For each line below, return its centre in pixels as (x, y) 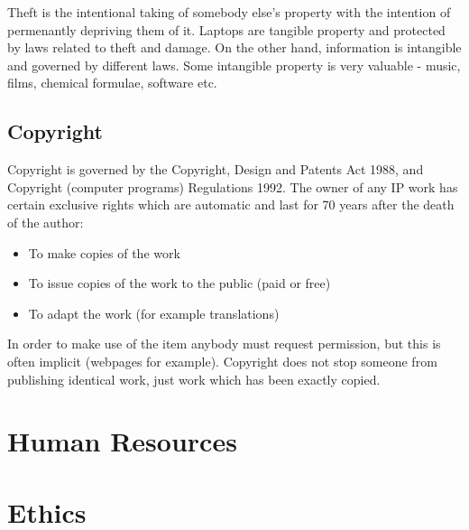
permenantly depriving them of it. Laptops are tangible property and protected (226, 29)
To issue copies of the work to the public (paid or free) (179, 283)
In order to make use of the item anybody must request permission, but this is (224, 344)
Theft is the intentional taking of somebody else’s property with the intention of (229, 12)
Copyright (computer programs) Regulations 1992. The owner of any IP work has (233, 186)
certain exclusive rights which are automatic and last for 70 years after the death (231, 205)
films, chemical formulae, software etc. (112, 83)
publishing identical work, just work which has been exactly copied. (194, 379)
